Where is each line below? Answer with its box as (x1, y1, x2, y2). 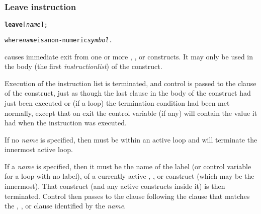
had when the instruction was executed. (5, 117, 127, 128)
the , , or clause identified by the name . (5, 200, 126, 211)
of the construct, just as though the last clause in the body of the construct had (5, 88, 251, 98)
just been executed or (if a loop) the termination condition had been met (5, 97, 230, 108)
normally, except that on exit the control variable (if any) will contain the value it (5, 107, 257, 118)
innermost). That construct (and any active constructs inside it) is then (5, 181, 225, 191)
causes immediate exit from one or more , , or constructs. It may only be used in (5, 51, 253, 61)
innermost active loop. (5, 144, 73, 155)
